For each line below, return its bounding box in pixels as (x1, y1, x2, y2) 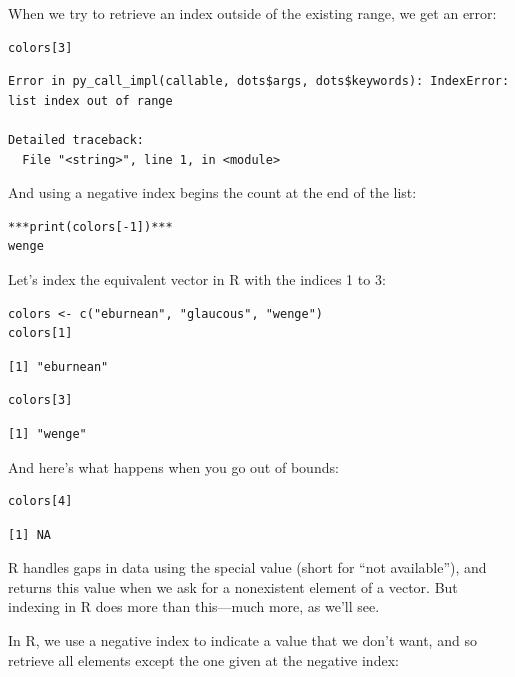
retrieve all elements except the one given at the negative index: (8, 649, 399, 670)
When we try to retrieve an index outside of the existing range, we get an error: (8, 3, 497, 23)
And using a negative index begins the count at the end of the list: (8, 182, 417, 203)
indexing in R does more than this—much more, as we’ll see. (8, 596, 380, 617)
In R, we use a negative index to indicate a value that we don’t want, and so (8, 630, 477, 651)
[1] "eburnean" (8, 359, 109, 374)
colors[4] (8, 494, 73, 509)
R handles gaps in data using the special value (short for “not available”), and (8, 557, 487, 578)
